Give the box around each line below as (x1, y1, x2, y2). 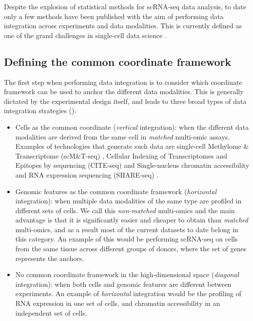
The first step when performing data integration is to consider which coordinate (4, 77, 242, 87)
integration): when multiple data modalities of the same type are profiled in (15, 196, 242, 206)
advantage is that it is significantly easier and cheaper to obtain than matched (15, 215, 248, 225)
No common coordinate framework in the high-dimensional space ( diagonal (15, 269, 239, 280)
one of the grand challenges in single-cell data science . (4, 30, 167, 40)
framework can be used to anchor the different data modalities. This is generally (4, 86, 244, 97)
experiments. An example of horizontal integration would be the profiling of (15, 288, 241, 299)
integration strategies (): (4, 105, 77, 116)
